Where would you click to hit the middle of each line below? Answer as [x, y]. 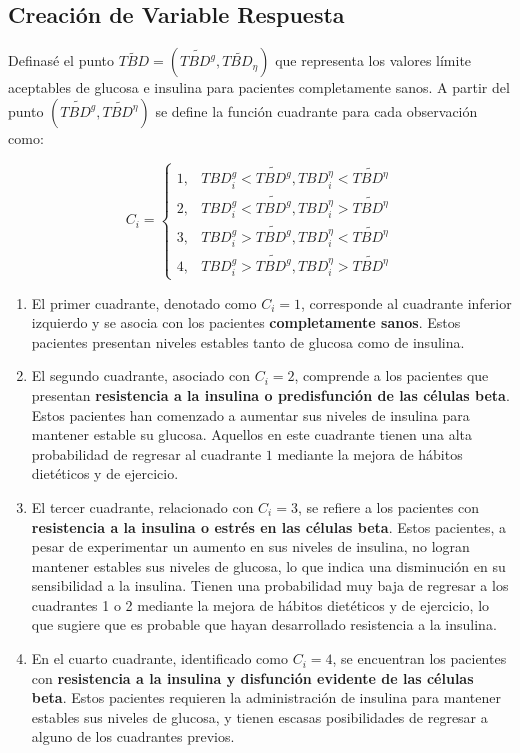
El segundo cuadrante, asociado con [140, 375]
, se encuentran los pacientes [419, 658]
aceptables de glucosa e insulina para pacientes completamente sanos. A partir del [259, 87]
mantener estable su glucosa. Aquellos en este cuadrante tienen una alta [252, 434]
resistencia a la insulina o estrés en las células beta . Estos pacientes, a [269, 526]
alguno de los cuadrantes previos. [133, 736]
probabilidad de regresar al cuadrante [146, 453]
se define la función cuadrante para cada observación [316, 110]
